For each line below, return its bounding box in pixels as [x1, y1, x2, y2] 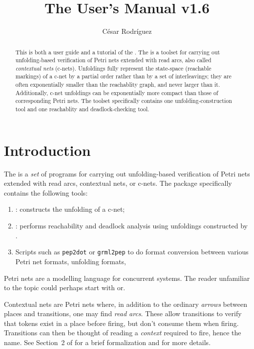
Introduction [4, 140, 91, 160]
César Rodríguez [102, 26, 152, 36]
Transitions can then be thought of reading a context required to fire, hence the [4, 327, 241, 338]
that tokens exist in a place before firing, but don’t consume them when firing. [4, 318, 239, 328]
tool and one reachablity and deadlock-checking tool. [15, 105, 149, 113]
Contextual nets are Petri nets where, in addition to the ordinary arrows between [4, 299, 247, 309]
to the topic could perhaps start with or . [4, 282, 126, 293]
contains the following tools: [4, 187, 88, 198]
